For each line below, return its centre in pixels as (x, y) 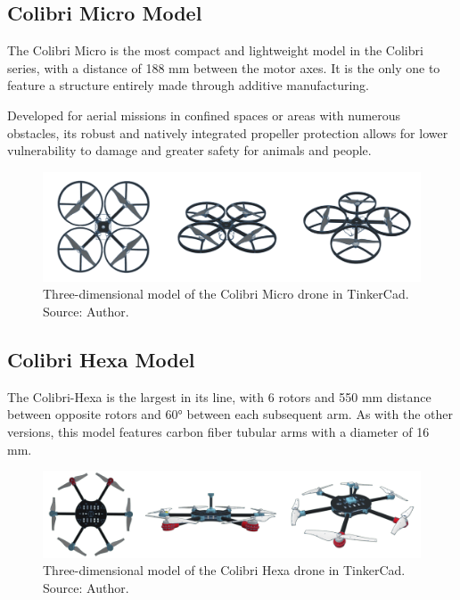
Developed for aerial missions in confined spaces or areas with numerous (204, 115)
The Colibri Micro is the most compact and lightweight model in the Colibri (215, 50)
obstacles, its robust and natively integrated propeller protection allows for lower (228, 132)
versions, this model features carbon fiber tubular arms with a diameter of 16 (218, 431)
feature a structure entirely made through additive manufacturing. (188, 85)
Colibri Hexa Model (101, 359)
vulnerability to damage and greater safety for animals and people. (189, 150)
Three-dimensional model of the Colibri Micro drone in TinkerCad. (226, 294)
